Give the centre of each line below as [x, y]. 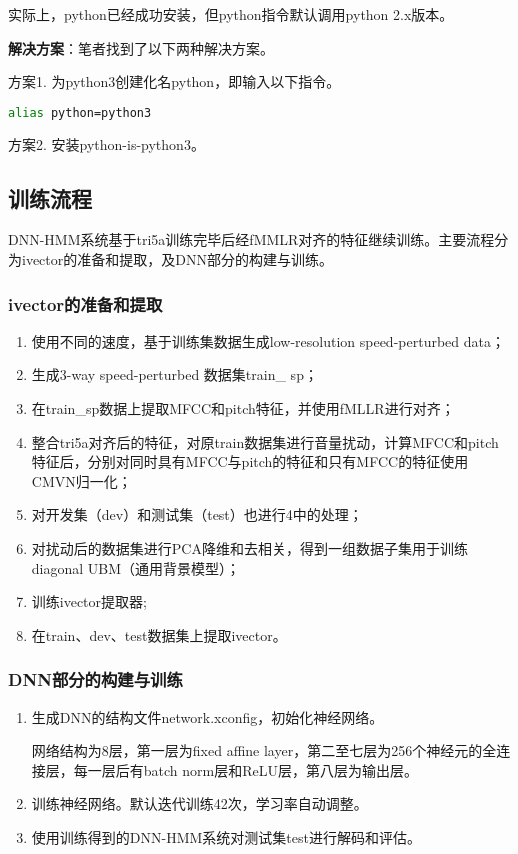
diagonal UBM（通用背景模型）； [136, 567]
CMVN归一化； [81, 480]
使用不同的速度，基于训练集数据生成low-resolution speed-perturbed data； [268, 340]
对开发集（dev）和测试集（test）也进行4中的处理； [197, 514]
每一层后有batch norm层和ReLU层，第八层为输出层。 [245, 769]
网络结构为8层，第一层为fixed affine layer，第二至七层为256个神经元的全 [264, 750]
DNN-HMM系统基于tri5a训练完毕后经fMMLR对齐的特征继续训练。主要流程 [251, 239]
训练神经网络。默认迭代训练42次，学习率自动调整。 [199, 803]
